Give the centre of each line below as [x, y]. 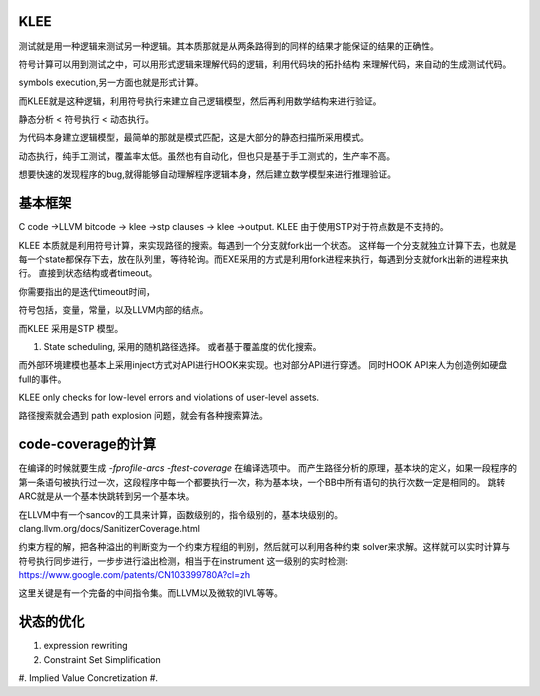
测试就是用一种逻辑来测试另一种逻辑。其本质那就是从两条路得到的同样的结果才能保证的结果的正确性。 [228, 46]
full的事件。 [42, 379]
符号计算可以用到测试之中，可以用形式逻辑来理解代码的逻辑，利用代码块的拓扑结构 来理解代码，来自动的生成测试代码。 [265, 64]
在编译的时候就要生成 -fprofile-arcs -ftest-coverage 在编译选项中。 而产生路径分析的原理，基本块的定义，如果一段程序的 [267, 468]
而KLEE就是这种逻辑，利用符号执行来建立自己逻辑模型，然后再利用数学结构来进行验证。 [200, 101]
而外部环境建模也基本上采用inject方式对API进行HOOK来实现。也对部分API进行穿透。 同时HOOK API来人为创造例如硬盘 [263, 365]
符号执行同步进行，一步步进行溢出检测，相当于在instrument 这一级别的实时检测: [183, 561]
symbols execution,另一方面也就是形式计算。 [111, 82]
